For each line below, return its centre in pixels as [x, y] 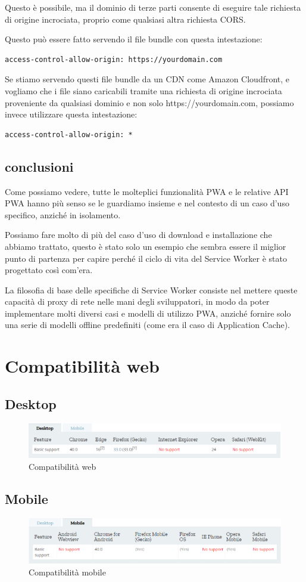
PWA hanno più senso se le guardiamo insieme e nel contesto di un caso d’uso [147, 203]
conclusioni [39, 166]
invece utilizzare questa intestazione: [71, 114]
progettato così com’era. [49, 270]
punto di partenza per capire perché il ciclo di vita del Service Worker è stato [146, 258]
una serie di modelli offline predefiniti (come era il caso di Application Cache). [147, 325]
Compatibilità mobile [67, 572]
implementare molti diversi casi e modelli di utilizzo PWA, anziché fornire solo [148, 313]
